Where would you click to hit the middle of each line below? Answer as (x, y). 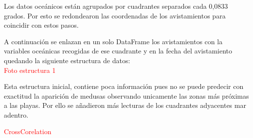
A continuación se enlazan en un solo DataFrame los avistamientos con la (113, 41)
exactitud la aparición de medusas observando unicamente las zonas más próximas (126, 95)
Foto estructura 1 (30, 70)
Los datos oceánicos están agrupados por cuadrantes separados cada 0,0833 (116, 6)
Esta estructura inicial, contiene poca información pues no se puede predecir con (124, 86)
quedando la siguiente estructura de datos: (67, 60)
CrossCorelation (28, 131)
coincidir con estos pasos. (41, 25)
